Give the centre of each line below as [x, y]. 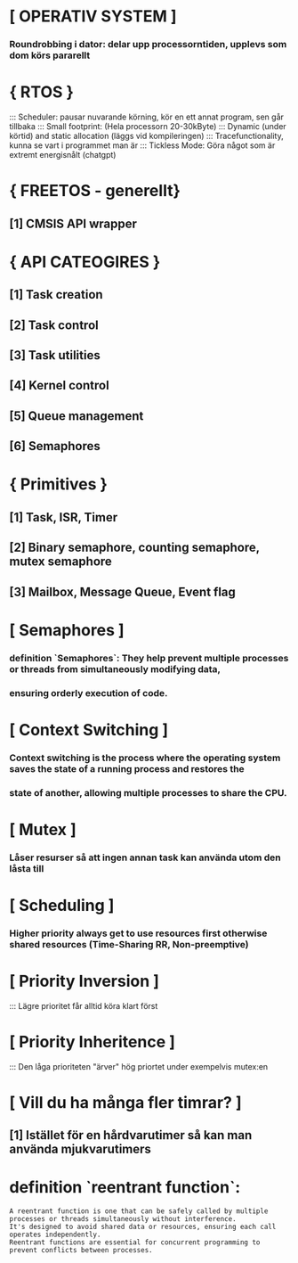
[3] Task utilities [55, 355]
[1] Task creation [56, 295]
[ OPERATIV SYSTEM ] [93, 16]
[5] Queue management [77, 416]
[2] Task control [54, 325]
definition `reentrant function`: [125, 1188]
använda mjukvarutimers [80, 1149]
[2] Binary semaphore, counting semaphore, [134, 548]
